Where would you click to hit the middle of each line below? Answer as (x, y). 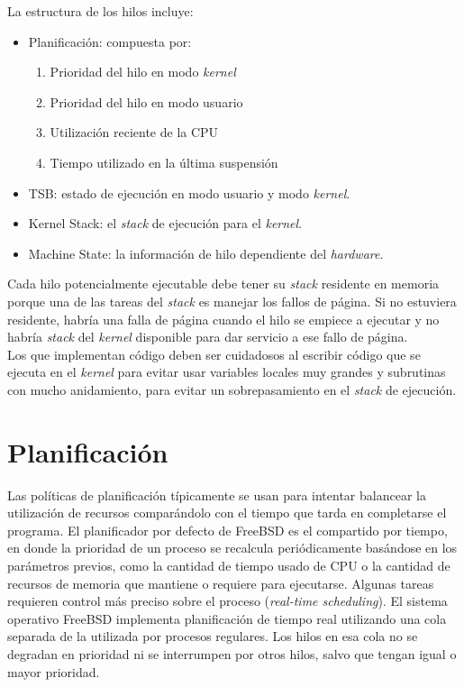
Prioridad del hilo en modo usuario (146, 101)
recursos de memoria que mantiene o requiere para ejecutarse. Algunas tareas (221, 583)
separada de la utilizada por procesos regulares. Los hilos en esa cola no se (213, 636)
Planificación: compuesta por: (110, 41)
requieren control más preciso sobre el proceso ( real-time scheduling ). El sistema (227, 601)
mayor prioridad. (54, 671)
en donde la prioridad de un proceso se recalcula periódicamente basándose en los (232, 548)
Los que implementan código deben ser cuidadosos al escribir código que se (214, 354)
